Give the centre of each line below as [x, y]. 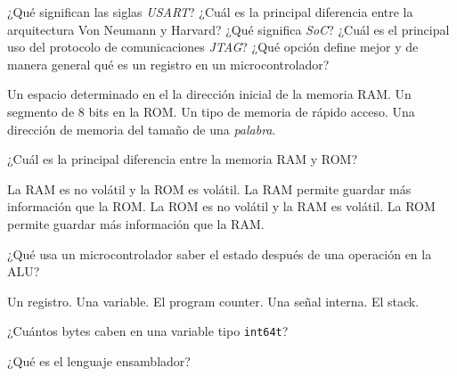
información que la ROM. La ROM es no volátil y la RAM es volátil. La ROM [221, 206]
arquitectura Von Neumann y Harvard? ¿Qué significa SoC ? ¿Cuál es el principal [228, 29]
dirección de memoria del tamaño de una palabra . [142, 129]
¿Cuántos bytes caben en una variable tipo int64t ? [148, 331]
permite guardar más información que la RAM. [136, 223]
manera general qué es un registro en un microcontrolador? [168, 64]
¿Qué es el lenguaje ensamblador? [99, 360]
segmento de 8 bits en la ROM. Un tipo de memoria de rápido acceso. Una [211, 111]
